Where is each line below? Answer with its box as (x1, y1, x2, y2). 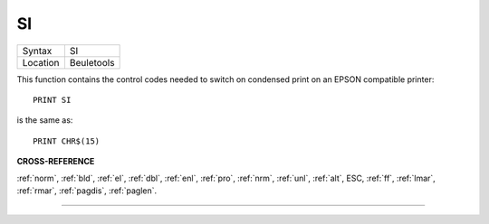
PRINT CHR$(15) (33, 135, 101, 146)
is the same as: (16, 115, 73, 126)
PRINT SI (33, 95, 72, 105)
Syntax (22, 44, 53, 57)
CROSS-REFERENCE (16, 156, 95, 167)
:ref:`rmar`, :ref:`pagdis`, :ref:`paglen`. (16, 185, 158, 196)
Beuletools (69, 56, 115, 69)
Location (22, 56, 60, 69)
